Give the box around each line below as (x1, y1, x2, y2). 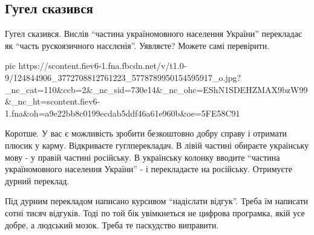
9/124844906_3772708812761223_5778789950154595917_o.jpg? (5, 71, 241, 83)
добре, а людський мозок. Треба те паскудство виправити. (5, 218, 219, 231)
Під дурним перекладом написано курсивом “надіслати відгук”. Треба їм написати (5, 195, 309, 207)
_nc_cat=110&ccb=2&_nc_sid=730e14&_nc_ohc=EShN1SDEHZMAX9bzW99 (5, 83, 308, 95)
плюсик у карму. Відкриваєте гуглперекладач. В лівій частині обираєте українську (5, 138, 309, 151)
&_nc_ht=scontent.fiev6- (5, 95, 100, 108)
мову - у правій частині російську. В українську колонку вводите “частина (5, 150, 280, 163)
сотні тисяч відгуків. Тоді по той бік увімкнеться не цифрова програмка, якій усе (5, 206, 305, 219)
